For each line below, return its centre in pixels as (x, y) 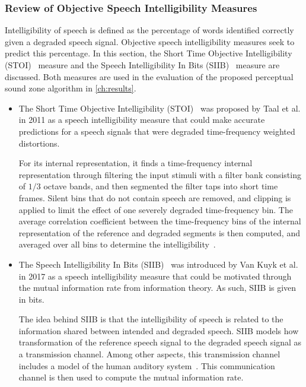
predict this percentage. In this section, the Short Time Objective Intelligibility (149, 53)
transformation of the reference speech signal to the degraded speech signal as (160, 342)
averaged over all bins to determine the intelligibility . (117, 244)
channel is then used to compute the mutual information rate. (131, 377)
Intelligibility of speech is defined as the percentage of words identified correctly (149, 30)
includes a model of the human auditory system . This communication (147, 365)
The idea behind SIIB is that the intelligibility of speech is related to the (151, 319)
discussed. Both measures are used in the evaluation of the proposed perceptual (149, 76)
